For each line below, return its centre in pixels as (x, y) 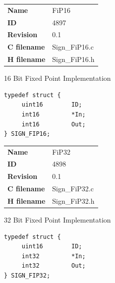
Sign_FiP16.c (73, 47)
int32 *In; (54, 256)
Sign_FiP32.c (73, 189)
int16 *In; (54, 114)
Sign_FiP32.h (73, 200)
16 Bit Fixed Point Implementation (57, 78)
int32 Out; (54, 266)
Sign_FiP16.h (73, 59)
